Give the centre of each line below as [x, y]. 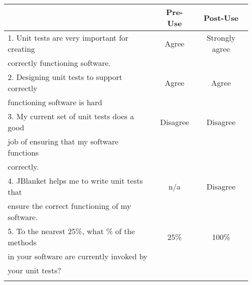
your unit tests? [35, 270]
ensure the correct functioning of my [70, 206]
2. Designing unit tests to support [65, 77]
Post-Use [221, 17]
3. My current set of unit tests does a [71, 116]
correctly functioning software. [59, 63]
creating [22, 49]
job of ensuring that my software [63, 141]
